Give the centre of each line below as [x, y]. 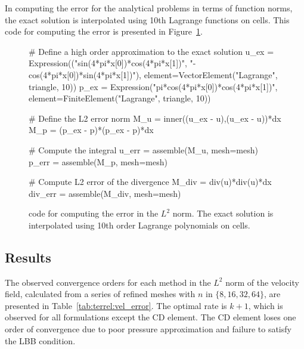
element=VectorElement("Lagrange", [211, 74]
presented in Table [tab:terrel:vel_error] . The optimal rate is [116, 305]
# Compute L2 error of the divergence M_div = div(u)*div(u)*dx [150, 182]
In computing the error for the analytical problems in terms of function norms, [149, 8]
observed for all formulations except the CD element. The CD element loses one [151, 317]
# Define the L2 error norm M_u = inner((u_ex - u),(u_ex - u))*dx [155, 118]
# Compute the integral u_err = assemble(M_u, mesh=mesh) [143, 149]
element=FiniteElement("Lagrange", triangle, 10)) [120, 98]
